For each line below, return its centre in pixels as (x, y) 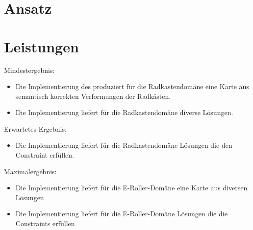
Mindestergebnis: (29, 70)
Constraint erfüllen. (45, 155)
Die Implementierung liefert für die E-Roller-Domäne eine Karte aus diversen (131, 188)
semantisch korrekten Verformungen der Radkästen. (93, 96)
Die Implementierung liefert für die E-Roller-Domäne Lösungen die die (121, 214)
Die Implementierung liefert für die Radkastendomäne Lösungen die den (124, 145)
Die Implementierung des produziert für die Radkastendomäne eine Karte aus (132, 86)
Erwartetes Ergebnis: (35, 128)
